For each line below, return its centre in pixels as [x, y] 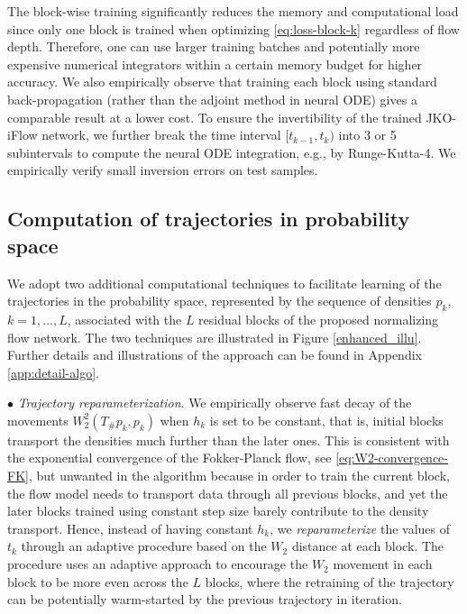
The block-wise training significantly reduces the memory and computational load [233, 11]
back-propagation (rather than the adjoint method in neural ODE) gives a [212, 99]
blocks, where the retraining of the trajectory [330, 581]
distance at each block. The [367, 546]
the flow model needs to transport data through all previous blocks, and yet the [228, 493]
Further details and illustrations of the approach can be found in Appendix [215, 355]
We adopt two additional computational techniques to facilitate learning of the [224, 283]
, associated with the [124, 319]
